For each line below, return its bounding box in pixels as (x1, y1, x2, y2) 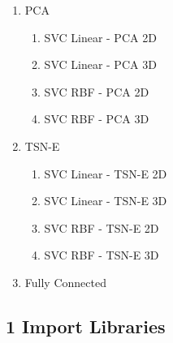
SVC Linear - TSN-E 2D (44, 165, 167, 182)
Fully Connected (24, 273, 106, 290)
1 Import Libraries (6, 313, 166, 338)
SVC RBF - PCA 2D (44, 83, 149, 100)
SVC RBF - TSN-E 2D (44, 219, 159, 236)
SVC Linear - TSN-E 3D (44, 192, 167, 209)
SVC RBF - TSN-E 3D (44, 247, 159, 264)
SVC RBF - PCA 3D (44, 110, 149, 127)
